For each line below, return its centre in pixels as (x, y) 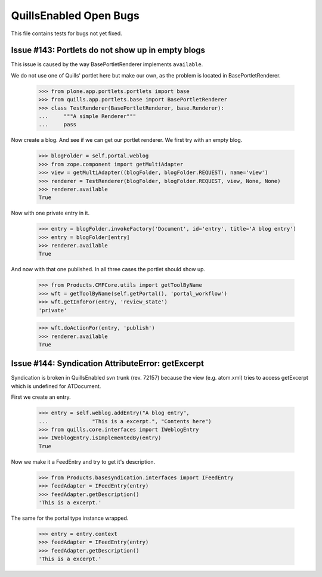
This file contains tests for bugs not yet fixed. (66, 33)
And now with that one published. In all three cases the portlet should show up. (108, 269)
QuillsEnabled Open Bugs (75, 15)
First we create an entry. (41, 397)
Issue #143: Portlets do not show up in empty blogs (108, 50)
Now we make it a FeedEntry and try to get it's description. (83, 461)
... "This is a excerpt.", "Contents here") (125, 421)
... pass (58, 125)
